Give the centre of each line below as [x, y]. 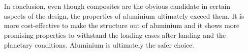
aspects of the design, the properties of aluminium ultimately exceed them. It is [124, 15]
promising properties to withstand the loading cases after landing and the [115, 35]
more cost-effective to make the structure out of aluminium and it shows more [122, 25]
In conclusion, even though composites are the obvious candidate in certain [117, 6]
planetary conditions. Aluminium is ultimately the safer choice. [99, 44]
